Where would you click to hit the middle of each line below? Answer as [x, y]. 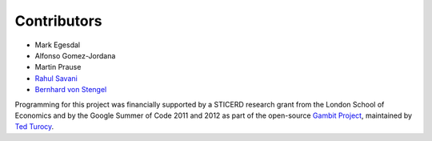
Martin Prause [58, 67]
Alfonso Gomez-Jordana [75, 55]
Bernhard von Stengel [71, 90]
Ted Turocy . [34, 127]
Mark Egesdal [57, 45]
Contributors [59, 21]
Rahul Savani [56, 78]
